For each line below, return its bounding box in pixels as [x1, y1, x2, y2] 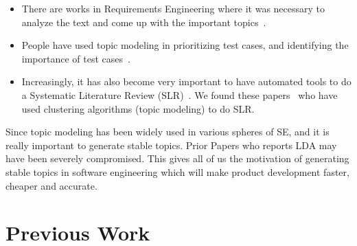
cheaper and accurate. [5, 178, 97, 192]
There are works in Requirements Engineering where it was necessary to [21, 1, 325, 15]
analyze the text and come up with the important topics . [21, 14, 266, 29]
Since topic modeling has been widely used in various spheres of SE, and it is [5, 124, 330, 139]
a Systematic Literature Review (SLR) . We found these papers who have [21, 87, 338, 102]
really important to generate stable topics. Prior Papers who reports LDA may [5, 137, 337, 152]
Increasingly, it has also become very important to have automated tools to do [21, 74, 352, 89]
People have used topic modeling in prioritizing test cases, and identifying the [21, 38, 349, 52]
